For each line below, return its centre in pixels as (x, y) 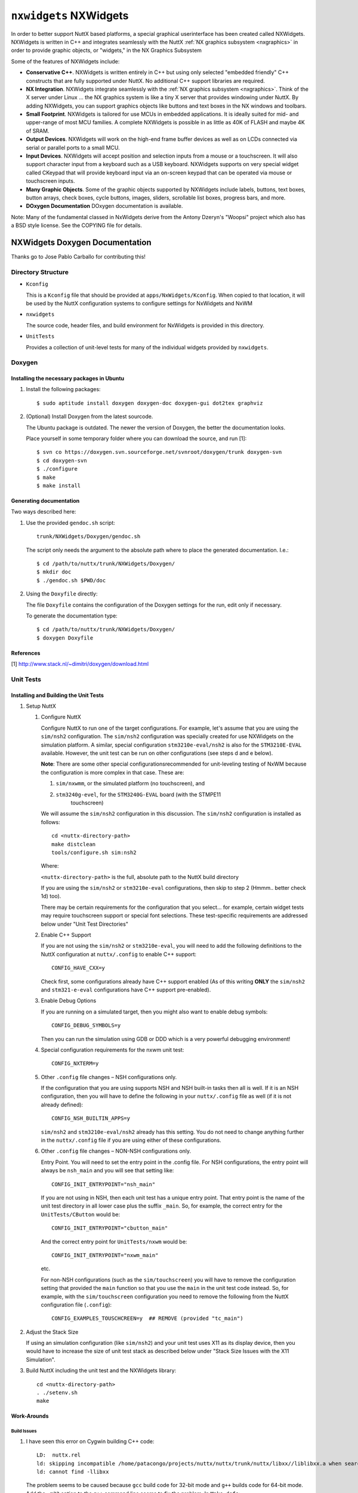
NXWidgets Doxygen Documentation (81, 242)
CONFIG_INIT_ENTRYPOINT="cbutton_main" (110, 1228)
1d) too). (51, 896)
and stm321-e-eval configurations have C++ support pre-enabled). (126, 990)
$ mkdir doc (54, 572)
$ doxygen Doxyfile (65, 638)
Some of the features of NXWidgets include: (65, 61)
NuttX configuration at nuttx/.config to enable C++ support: (119, 954)
